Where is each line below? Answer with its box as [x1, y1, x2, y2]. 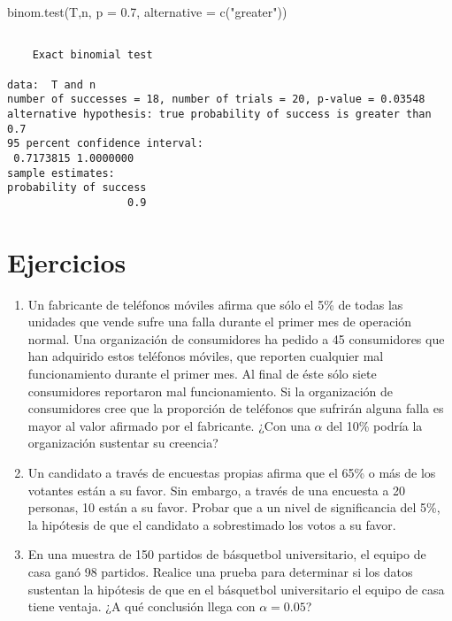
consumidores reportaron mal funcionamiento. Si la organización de [27, 381, 394, 400]
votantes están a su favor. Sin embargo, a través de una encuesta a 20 [27, 480, 406, 499]
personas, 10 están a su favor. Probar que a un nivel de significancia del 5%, [27, 498, 441, 517]
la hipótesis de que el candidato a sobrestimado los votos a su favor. [27, 515, 396, 533]
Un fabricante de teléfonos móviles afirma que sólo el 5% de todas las [27, 295, 403, 313]
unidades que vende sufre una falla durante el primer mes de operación [27, 312, 412, 331]
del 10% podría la [326, 416, 423, 434]
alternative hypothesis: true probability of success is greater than [7, 107, 432, 120]
